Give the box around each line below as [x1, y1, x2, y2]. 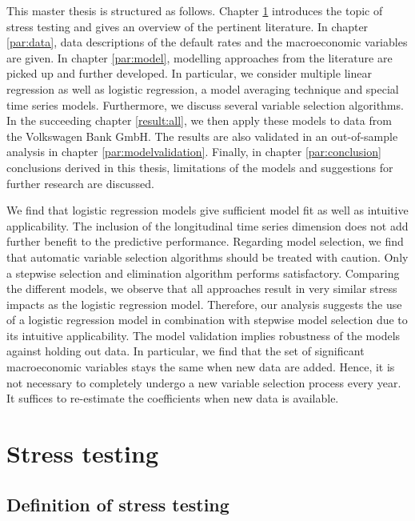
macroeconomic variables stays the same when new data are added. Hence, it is [6, 359, 395, 375]
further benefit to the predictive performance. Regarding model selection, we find [6, 233, 404, 250]
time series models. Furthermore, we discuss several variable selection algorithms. [6, 96, 404, 113]
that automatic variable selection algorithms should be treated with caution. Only [6, 248, 409, 265]
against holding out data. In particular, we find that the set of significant [6, 343, 365, 359]
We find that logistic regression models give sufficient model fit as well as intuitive [6, 202, 409, 218]
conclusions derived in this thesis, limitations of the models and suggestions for [6, 158, 393, 175]
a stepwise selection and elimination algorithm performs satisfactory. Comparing [6, 264, 400, 281]
